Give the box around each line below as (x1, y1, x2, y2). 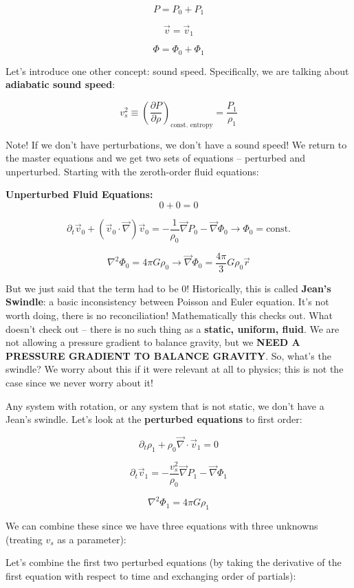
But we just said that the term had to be (5, 281, 179, 295)
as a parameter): (57, 532, 126, 546)
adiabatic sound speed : (5, 77, 115, 91)
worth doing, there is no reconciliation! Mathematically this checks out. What (5, 308, 333, 323)
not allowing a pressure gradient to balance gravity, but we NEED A (5, 335, 300, 349)
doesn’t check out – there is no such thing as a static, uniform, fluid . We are (5, 321, 340, 336)
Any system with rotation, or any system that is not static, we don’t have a (5, 398, 324, 413)
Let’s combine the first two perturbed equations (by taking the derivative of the (5, 555, 342, 569)
